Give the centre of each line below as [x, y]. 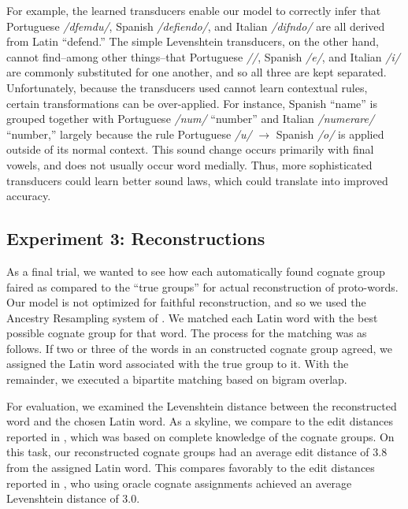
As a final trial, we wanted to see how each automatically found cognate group [196, 271]
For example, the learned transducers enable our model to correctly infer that [194, 10]
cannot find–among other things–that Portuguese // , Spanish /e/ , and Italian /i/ [203, 56]
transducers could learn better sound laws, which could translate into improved [197, 180]
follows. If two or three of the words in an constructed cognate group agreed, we [200, 348]
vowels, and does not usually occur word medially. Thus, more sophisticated [189, 164]
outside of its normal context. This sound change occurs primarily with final [190, 149]
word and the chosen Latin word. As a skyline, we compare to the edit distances [200, 421]
